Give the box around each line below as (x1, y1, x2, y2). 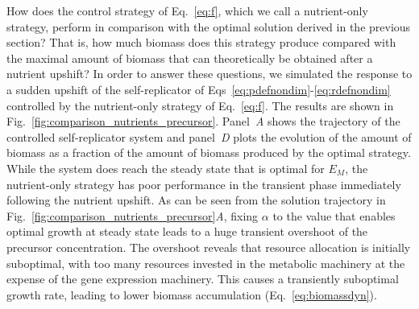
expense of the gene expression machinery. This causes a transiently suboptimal (6, 270, 399, 287)
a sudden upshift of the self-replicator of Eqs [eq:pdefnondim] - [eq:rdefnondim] (6, 80, 391, 97)
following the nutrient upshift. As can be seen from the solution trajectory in (6, 192, 386, 208)
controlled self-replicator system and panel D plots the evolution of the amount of (6, 128, 412, 145)
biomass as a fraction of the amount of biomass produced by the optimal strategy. (6, 144, 411, 161)
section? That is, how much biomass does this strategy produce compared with (6, 34, 396, 51)
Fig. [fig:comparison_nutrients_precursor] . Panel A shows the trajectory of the (6, 113, 400, 130)
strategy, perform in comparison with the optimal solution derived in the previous (6, 18, 411, 35)
